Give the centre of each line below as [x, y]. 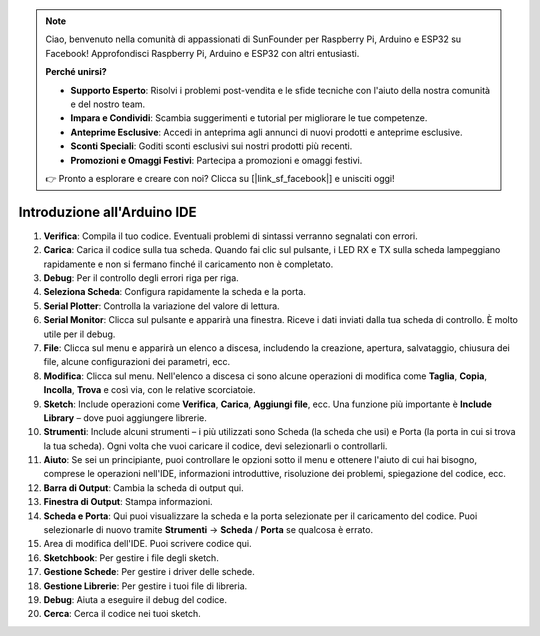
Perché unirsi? [76, 72]
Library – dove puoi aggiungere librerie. [125, 417]
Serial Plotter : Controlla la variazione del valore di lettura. [161, 306]
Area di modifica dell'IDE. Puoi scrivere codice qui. [147, 544]
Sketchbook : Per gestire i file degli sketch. [131, 557]
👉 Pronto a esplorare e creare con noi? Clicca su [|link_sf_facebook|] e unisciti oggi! [220, 178]
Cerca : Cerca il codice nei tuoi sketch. [122, 614]
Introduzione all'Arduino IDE [107, 211]
